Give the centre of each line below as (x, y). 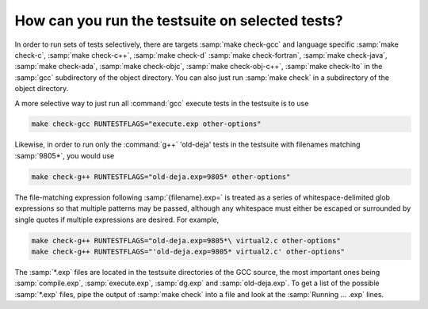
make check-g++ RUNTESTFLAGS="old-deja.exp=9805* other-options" (161, 177)
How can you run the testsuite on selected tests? (179, 21)
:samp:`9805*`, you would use (65, 155)
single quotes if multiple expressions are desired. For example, (117, 219)
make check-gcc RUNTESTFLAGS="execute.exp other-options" (146, 124)
